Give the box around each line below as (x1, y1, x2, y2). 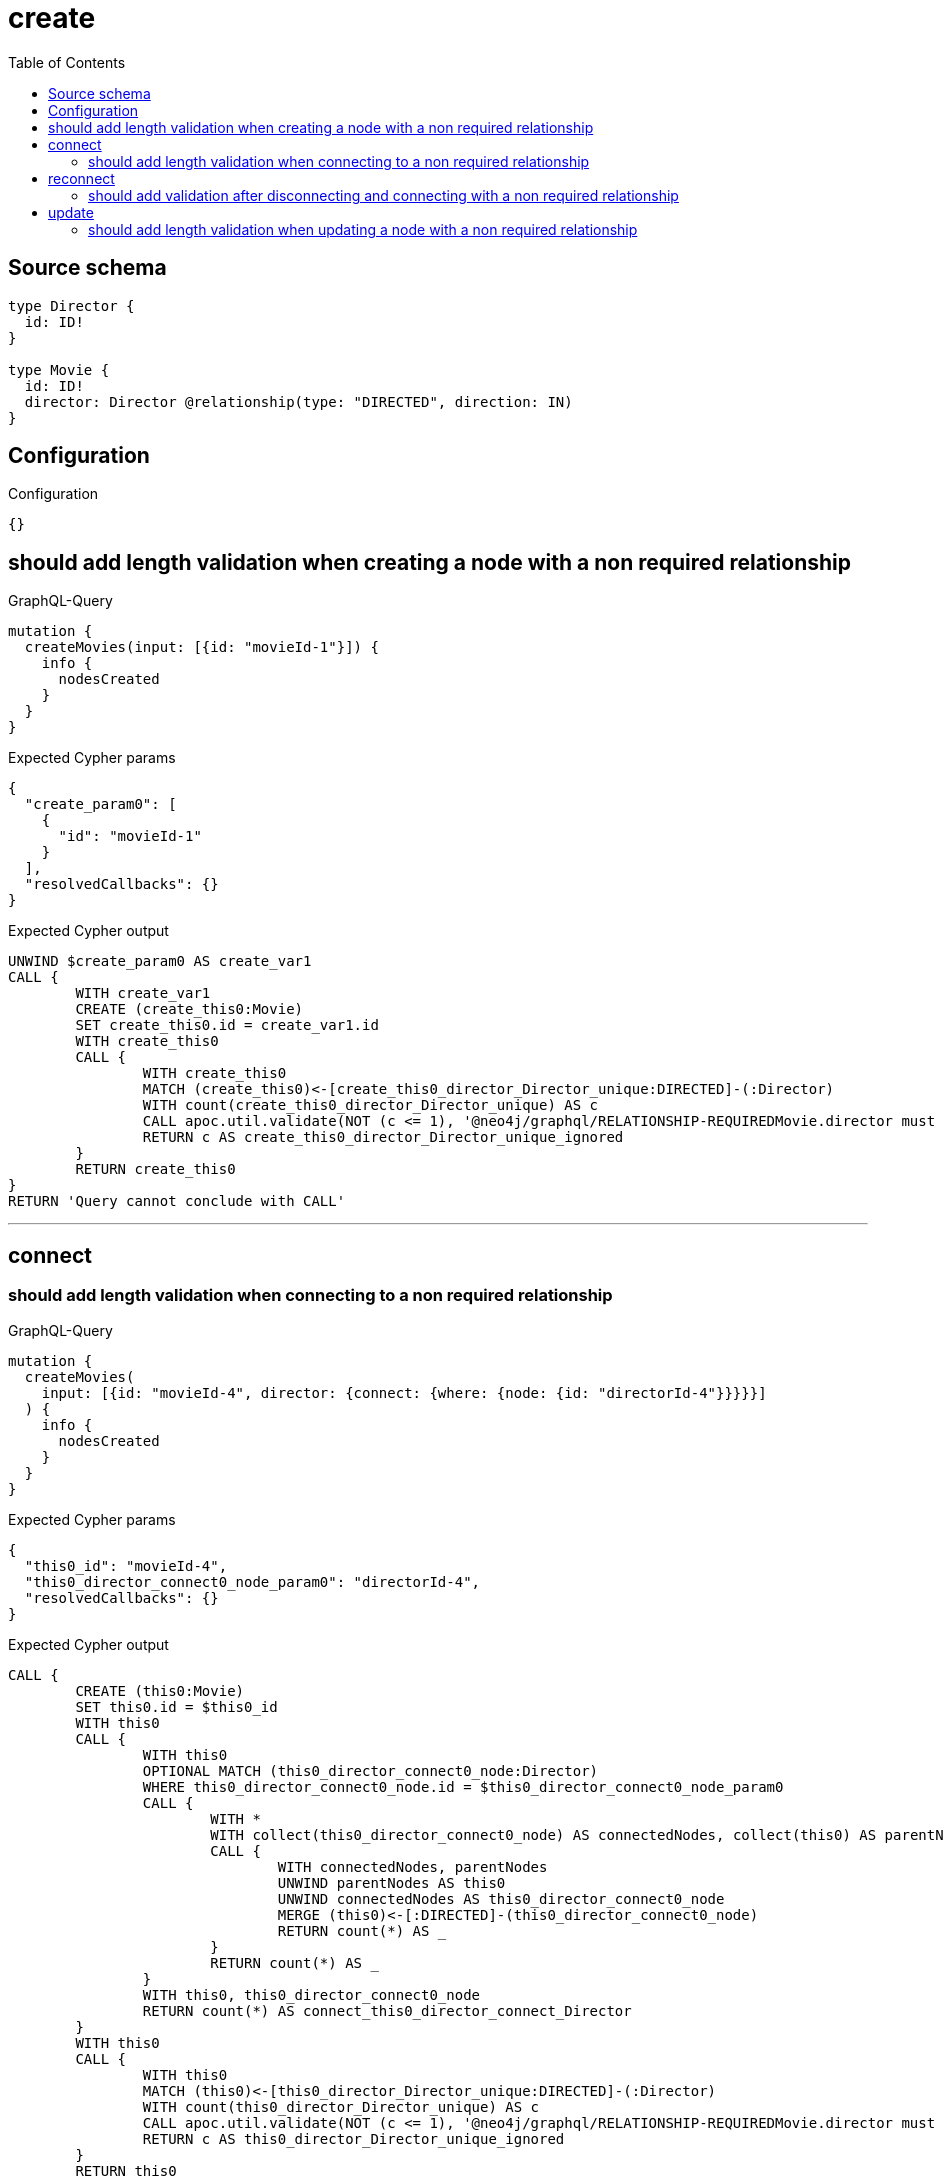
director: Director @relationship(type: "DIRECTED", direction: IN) (24, 393, 573, 410)
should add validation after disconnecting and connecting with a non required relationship (88, 186, 679, 204)
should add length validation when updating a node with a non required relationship (88, 220, 638, 238)
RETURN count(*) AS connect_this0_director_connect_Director (142, 2002, 632, 2019)
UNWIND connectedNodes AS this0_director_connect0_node (277, 1890, 725, 1907)
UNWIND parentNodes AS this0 (277, 1874, 506, 1891)
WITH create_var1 (75, 985, 211, 1002)
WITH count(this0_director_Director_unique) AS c (142, 2098, 540, 2115)
